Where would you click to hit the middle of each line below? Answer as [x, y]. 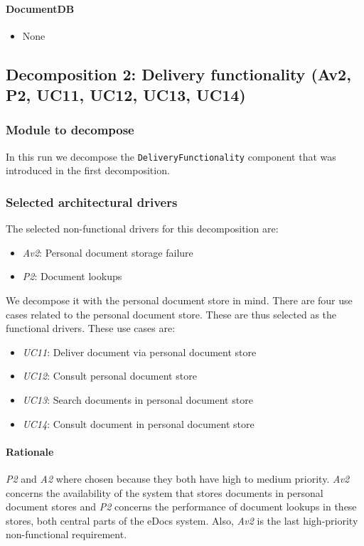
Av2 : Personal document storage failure [108, 252]
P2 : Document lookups [72, 276]
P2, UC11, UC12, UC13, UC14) [126, 95]
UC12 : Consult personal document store [109, 376]
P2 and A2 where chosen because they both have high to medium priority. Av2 [178, 478]
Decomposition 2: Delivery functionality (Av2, [178, 74]
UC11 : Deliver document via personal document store [139, 352]
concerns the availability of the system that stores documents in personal [165, 492]
